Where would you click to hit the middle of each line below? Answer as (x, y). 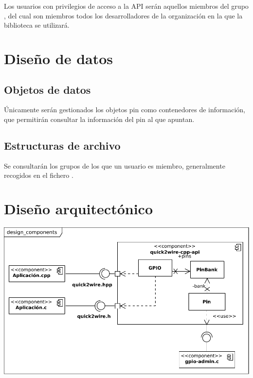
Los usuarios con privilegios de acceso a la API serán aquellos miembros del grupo (126, 6)
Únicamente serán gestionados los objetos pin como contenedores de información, (125, 110)
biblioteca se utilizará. (37, 25)
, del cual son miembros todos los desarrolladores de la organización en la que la (123, 15)
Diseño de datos (59, 58)
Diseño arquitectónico (78, 209)
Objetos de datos (47, 89)
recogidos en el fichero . (39, 175)
